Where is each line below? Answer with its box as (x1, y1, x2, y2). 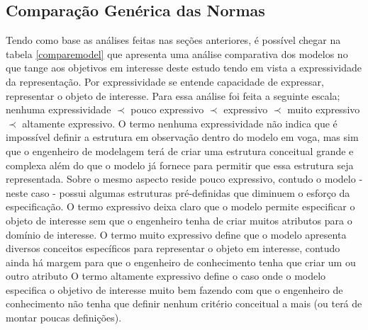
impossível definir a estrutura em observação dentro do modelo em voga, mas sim (6, 130, 359, 144)
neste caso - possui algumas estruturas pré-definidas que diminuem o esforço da (6, 185, 350, 200)
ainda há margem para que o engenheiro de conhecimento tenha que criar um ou (6, 254, 356, 269)
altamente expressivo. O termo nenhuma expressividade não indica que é (22, 115, 338, 130)
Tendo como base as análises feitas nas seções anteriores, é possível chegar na (6, 33, 341, 47)
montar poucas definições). (6, 310, 122, 325)
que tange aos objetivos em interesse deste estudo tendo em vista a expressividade (6, 60, 362, 75)
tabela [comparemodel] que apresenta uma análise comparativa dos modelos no (6, 46, 348, 61)
